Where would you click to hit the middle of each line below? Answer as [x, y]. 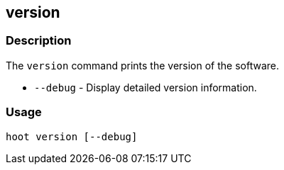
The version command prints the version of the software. [143, 65]
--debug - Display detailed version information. [146, 87]
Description [39, 41]
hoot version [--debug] [72, 136]
